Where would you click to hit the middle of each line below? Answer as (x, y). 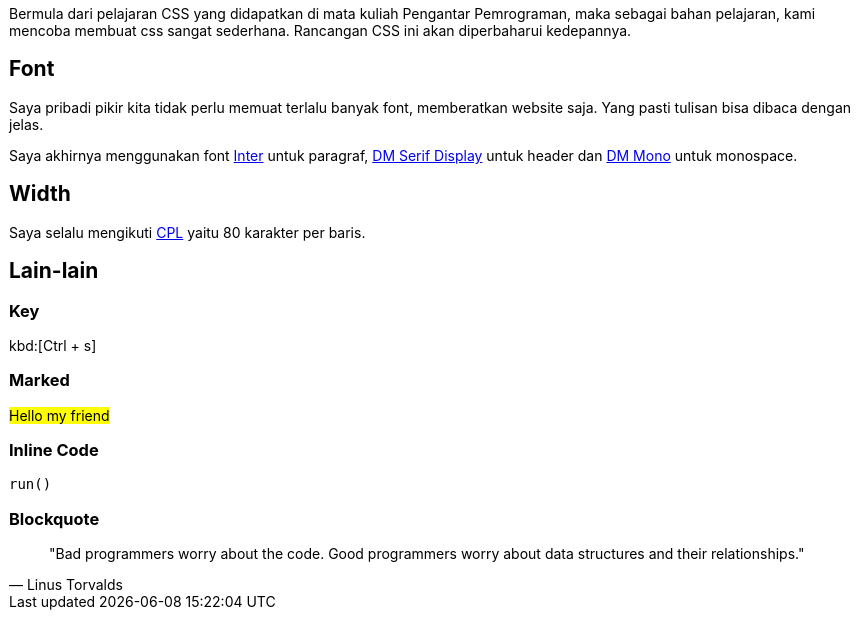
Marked (39, 380)
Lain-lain (54, 271)
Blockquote (54, 518)
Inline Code (54, 450)
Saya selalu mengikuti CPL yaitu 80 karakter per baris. (187, 232)
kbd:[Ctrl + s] (53, 345)
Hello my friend (59, 415)
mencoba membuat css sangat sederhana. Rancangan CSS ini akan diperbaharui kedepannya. (320, 30)
